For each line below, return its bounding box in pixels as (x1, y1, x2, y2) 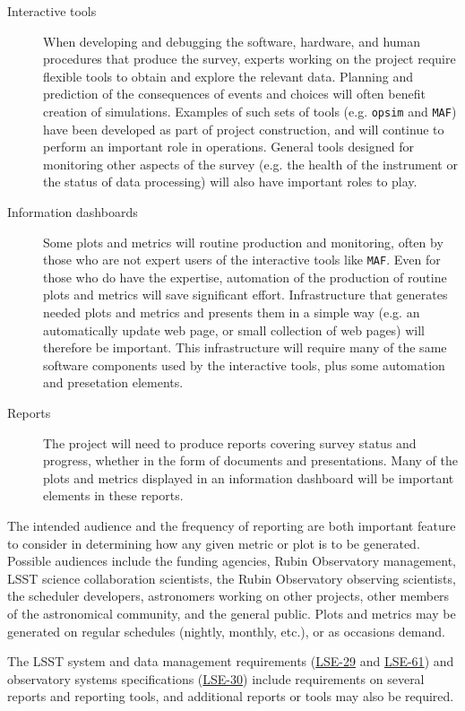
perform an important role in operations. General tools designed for (43, 137, 415, 156)
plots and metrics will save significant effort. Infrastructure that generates (43, 285, 448, 304)
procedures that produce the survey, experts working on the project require (43, 49, 456, 68)
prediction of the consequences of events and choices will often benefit (43, 84, 426, 103)
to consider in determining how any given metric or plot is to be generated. (7, 533, 420, 552)
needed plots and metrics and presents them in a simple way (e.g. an (43, 303, 420, 322)
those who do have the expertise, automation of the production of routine (43, 267, 447, 286)
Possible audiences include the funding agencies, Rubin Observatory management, (7, 551, 456, 570)
